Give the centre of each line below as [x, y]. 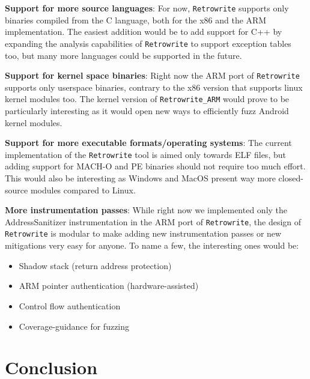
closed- [291, 178]
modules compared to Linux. [83, 189]
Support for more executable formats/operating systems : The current [148, 143]
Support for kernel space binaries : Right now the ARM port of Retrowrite [152, 75]
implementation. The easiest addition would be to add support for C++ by [144, 32]
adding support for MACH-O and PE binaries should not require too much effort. [155, 166]
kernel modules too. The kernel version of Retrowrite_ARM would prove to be [147, 99]
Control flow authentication [70, 305]
